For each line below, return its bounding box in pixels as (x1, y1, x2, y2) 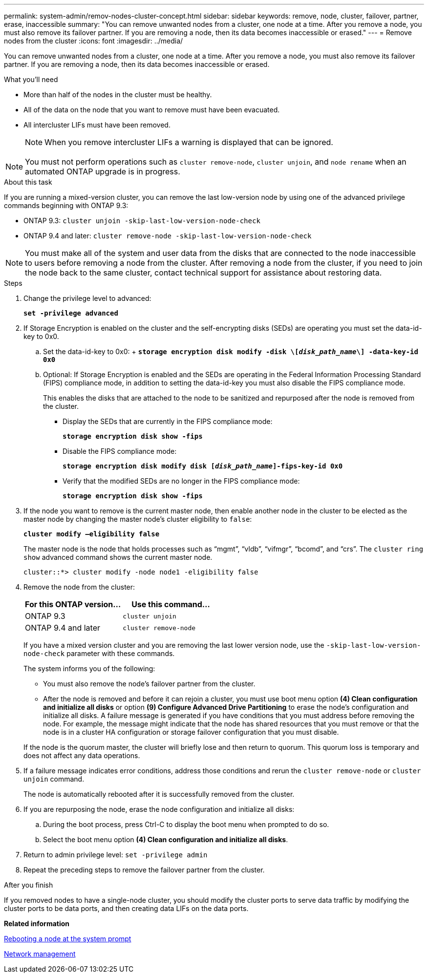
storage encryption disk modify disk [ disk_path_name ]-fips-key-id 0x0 (63, 462, 343, 470)
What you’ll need (4, 75, 58, 84)
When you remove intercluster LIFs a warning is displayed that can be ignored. (44, 137, 333, 147)
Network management (4, 950, 76, 958)
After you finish (4, 881, 53, 889)
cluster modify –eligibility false (23, 530, 160, 538)
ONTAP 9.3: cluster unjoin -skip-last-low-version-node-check (23, 216, 260, 225)
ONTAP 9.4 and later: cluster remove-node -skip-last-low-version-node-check (23, 232, 312, 240)
